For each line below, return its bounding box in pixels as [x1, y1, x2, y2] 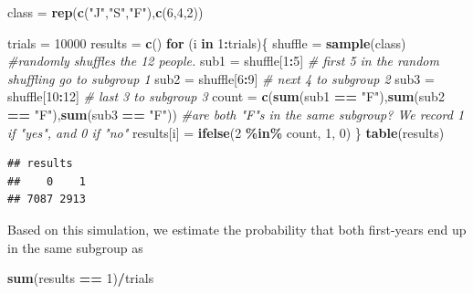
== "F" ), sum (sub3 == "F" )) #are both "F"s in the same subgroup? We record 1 [7, 104, 465, 123]
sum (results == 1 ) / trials [7, 268, 154, 288]
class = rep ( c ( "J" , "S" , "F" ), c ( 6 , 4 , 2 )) [7, 3, 204, 21]
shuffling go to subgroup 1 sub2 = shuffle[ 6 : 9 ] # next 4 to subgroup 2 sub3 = [7, 68, 435, 88]
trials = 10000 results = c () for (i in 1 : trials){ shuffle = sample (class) [7, 33, 406, 52]
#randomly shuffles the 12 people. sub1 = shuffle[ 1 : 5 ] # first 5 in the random [7, 51, 439, 70]
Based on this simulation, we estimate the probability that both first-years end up [7, 219, 467, 238]
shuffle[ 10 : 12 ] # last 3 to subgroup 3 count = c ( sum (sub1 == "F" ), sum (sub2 [7, 87, 445, 106]
